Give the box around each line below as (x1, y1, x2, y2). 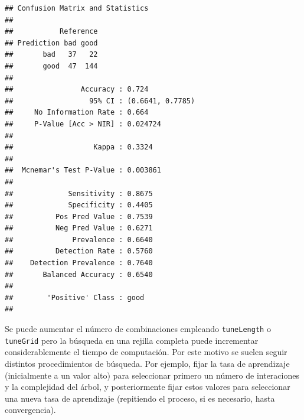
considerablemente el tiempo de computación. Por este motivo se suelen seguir (5, 346, 287, 358)
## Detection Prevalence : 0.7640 (5, 259, 153, 268)
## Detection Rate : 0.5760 (5, 247, 153, 256)
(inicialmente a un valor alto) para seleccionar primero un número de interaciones (5, 369, 299, 381)
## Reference (5, 27, 98, 36)
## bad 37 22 (5, 50, 98, 59)
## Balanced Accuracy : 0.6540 (5, 270, 153, 279)
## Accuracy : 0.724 (5, 85, 149, 94)
